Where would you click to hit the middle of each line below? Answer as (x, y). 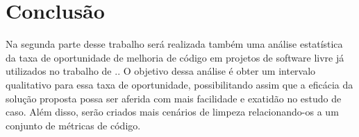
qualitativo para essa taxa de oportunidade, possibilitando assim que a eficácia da (179, 84)
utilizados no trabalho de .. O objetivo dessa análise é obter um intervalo (161, 71)
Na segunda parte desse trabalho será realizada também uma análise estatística (174, 44)
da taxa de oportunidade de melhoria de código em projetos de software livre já (175, 57)
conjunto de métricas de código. (73, 125)
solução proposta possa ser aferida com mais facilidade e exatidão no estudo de (174, 98)
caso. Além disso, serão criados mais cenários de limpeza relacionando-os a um (172, 112)
